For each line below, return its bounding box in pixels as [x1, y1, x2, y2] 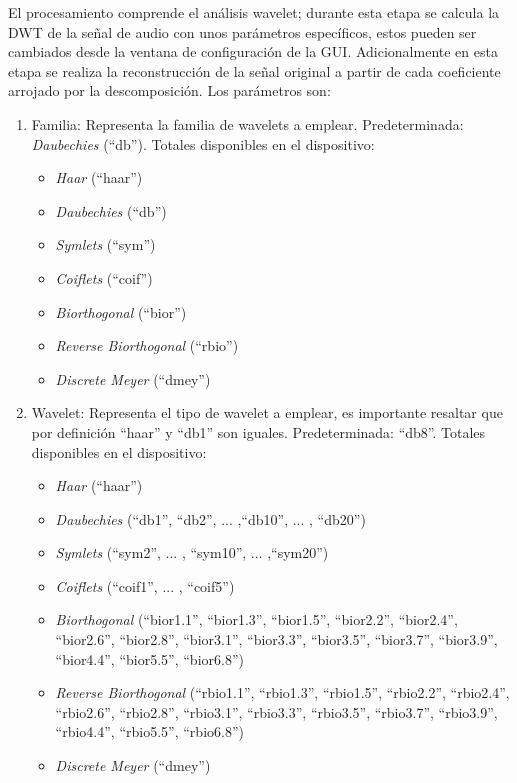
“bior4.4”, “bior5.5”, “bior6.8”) [55, 648, 244, 669]
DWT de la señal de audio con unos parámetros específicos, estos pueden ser [8, 21, 477, 42]
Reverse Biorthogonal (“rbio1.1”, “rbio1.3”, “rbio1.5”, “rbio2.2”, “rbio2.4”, [55, 682, 510, 703]
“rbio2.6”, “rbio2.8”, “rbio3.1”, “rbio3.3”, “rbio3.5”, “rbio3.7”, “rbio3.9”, [55, 701, 498, 722]
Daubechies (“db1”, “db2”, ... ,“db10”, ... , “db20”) [55, 508, 366, 529]
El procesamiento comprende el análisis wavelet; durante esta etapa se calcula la [8, 2, 500, 22]
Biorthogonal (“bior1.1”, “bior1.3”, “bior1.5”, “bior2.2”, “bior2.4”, [55, 609, 458, 630]
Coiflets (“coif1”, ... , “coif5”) [55, 575, 235, 596]
